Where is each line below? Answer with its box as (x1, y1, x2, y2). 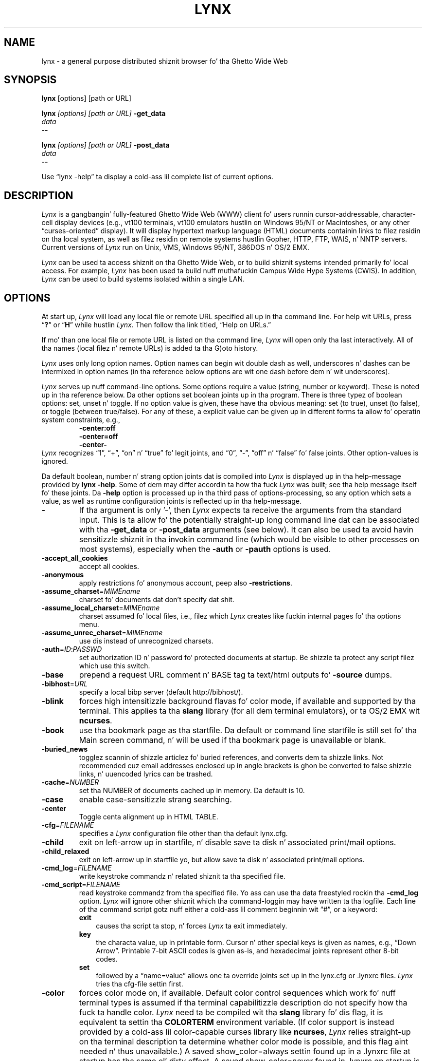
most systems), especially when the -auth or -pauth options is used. (79, 544, 331, 554)
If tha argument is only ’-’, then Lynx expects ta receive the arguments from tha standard (79, 505, 402, 515)
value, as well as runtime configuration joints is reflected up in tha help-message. (41, 497, 302, 506)
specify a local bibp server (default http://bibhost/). (79, 688, 243, 697)
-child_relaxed (41, 847, 89, 856)
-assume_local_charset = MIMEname (41, 604, 160, 612)
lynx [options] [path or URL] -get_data (41, 109, 166, 118)
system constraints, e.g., (41, 416, 120, 424)
